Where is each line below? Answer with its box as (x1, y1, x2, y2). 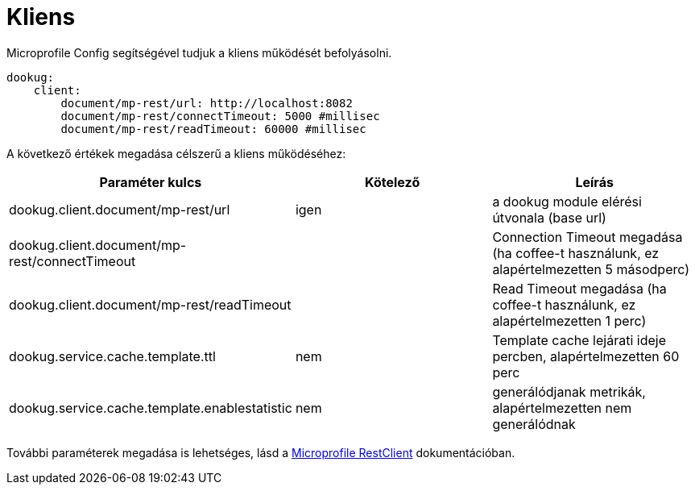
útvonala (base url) (492, 209, 606, 226)
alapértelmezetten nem (492, 399, 632, 416)
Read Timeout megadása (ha (492, 280, 667, 297)
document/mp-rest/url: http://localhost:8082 (60, 96, 353, 110)
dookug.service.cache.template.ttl (9, 347, 216, 364)
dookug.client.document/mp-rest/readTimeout (9, 296, 292, 313)
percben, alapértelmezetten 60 (492, 347, 680, 364)
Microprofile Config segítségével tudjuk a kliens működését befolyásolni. (6, 45, 392, 60)
